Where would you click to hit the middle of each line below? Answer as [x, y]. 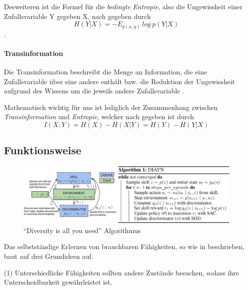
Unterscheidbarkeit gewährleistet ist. [58, 282]
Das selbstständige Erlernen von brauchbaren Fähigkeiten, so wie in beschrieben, [124, 246]
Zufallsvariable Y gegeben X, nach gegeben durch [77, 16]
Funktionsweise [43, 150]
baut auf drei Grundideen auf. [49, 256]
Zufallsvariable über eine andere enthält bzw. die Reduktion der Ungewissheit [120, 81]
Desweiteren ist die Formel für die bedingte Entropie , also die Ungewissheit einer [123, 6]
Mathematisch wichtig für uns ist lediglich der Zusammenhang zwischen [111, 107]
